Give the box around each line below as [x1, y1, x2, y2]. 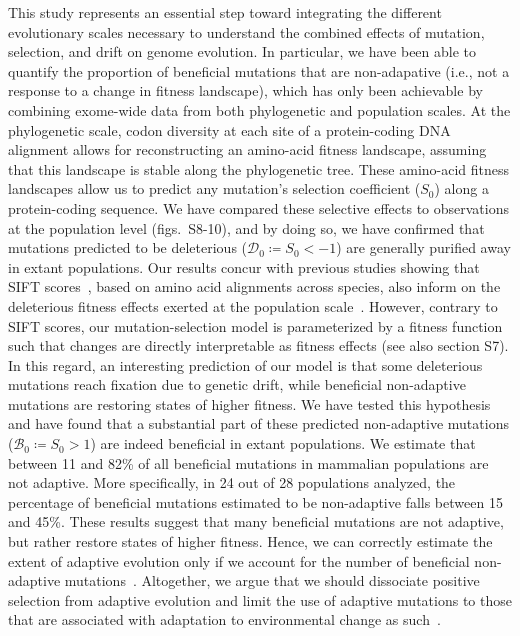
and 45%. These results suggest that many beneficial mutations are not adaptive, [8, 511, 504, 532]
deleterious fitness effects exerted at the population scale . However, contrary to [8, 295, 498, 316]
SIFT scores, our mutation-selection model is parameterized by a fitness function [8, 315, 503, 336]
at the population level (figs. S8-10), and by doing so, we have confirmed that [8, 217, 485, 238]
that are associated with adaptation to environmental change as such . [8, 609, 441, 630]
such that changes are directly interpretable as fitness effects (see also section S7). [8, 335, 509, 356]
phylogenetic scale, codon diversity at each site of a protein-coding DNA [8, 119, 451, 140]
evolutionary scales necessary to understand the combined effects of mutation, [8, 21, 485, 42]
